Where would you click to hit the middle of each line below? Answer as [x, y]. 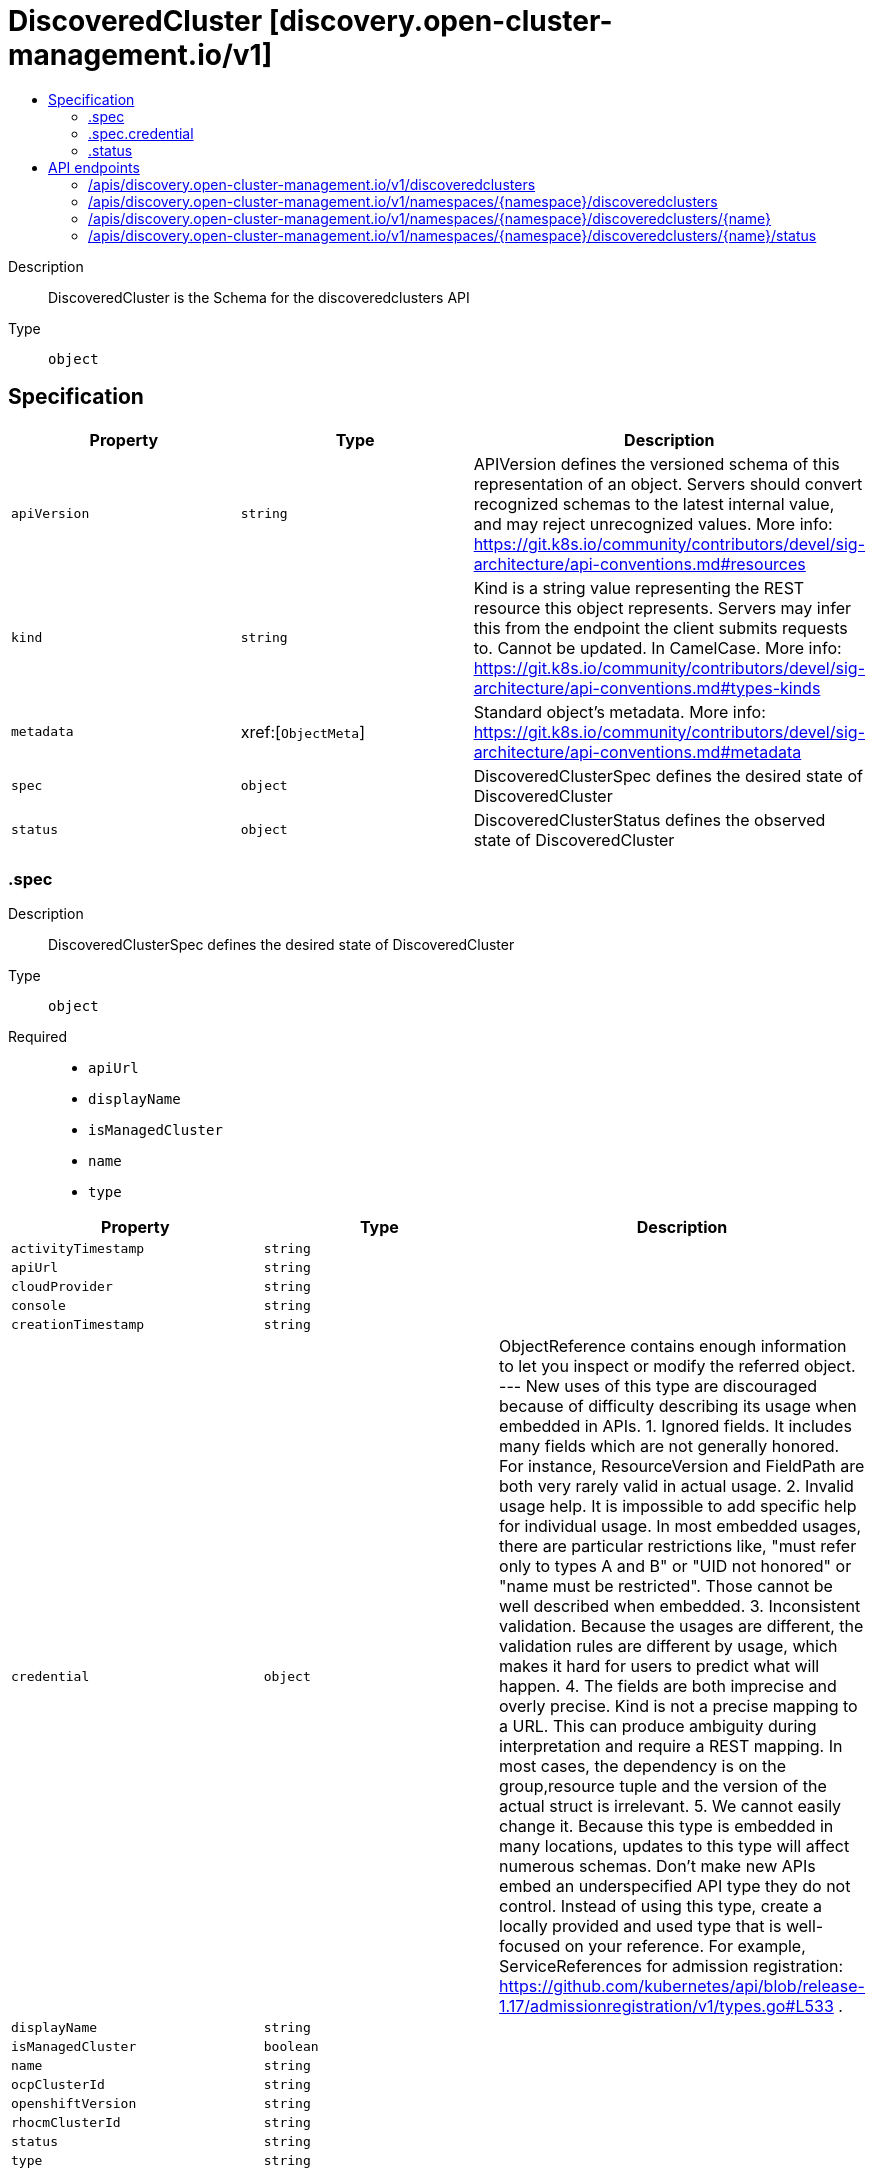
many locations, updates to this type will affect [674, 1846]
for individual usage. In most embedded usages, [680, 1526]
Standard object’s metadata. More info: [619, 711]
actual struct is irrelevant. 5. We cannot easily [670, 1806]
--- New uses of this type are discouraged [658, 1386]
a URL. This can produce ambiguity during [658, 1726]
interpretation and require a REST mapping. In [671, 1746]
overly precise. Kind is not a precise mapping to [678, 1706]
